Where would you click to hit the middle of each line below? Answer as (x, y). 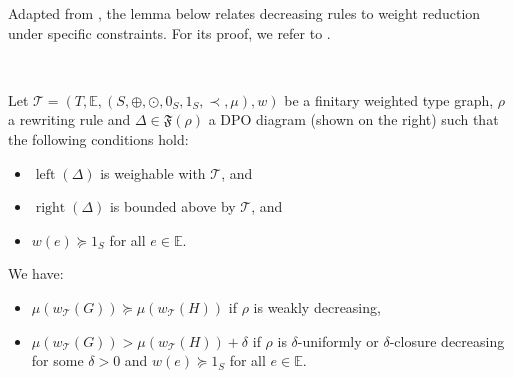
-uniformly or (338, 340)
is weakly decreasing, (317, 306)
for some (57, 360)
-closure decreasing (447, 340)
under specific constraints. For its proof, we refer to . (169, 32)
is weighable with (153, 172)
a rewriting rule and (69, 119)
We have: (36, 273)
